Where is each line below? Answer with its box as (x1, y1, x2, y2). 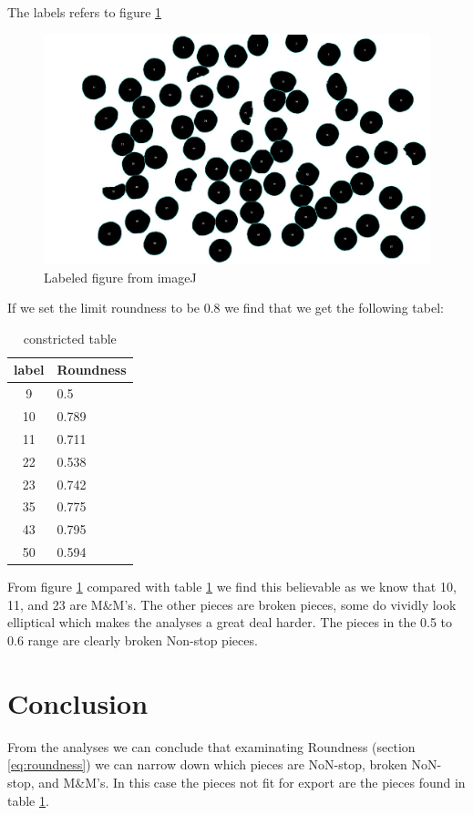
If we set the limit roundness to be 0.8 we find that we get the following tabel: (7, 298, 444, 317)
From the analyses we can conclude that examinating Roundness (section (7, 737, 416, 756)
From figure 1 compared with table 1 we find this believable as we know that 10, (7, 577, 457, 596)
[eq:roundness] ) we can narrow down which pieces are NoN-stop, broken (7, 755, 407, 774)
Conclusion (7, 684, 149, 721)
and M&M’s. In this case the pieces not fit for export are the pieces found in (38, 772, 466, 791)
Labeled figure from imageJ (44, 267, 197, 286)
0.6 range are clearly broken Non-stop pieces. (7, 631, 258, 649)
